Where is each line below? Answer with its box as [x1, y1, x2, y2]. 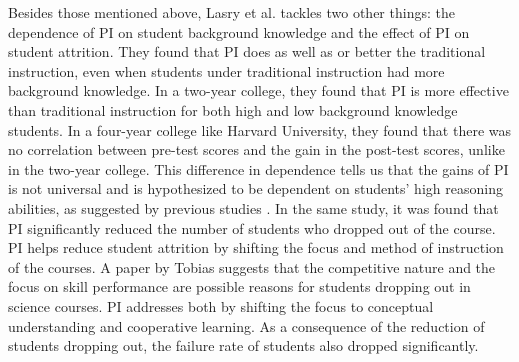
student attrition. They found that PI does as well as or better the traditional [8, 41, 486, 62]
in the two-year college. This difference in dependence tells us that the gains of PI [8, 158, 509, 179]
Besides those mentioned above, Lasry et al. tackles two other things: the [8, 2, 455, 22]
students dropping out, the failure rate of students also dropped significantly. [8, 335, 479, 356]
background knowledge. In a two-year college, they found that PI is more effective [8, 80, 509, 101]
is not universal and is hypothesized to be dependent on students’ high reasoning [8, 178, 503, 199]
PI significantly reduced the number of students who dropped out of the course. [8, 217, 496, 238]
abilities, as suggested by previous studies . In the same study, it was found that [8, 197, 499, 218]
